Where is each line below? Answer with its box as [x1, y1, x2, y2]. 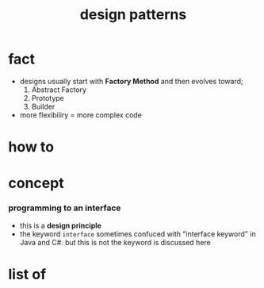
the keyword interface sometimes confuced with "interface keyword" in [19, 228, 256, 239]
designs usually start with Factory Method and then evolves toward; [19, 76, 243, 86]
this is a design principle [19, 221, 101, 230]
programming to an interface [8, 202, 121, 213]
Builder [31, 102, 55, 111]
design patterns [79, 6, 187, 24]
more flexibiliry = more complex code [19, 109, 143, 120]
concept [8, 175, 65, 192]
